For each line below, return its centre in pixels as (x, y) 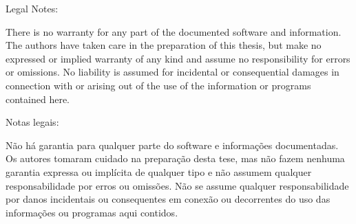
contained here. (38, 99)
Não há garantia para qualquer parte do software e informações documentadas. (172, 145)
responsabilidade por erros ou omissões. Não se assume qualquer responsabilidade (177, 185)
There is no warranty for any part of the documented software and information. (174, 31)
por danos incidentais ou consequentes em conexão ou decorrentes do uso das (168, 199)
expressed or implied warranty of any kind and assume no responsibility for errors (178, 58)
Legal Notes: (32, 8)
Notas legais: (32, 122)
